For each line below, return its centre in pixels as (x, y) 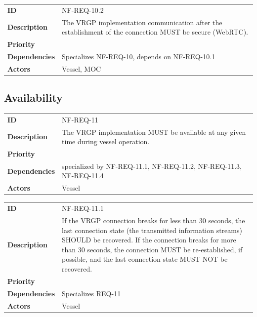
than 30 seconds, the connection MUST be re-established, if (152, 249)
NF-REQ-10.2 (83, 10)
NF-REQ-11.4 (83, 176)
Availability (33, 98)
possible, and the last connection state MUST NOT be (145, 259)
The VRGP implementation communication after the (142, 22)
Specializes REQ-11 (91, 293)
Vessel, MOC (82, 68)
